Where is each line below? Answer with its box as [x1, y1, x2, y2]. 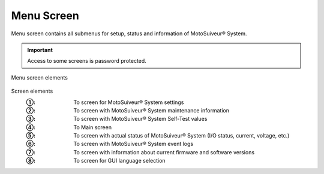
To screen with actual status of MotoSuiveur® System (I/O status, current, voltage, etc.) [73, 132, 290, 139]
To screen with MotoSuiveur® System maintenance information [73, 106, 229, 114]
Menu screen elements [11, 74, 68, 81]
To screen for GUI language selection [73, 157, 166, 164]
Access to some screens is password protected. [27, 57, 146, 65]
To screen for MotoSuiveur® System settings [73, 99, 184, 106]
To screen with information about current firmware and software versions [73, 148, 255, 155]
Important [27, 46, 53, 53]
